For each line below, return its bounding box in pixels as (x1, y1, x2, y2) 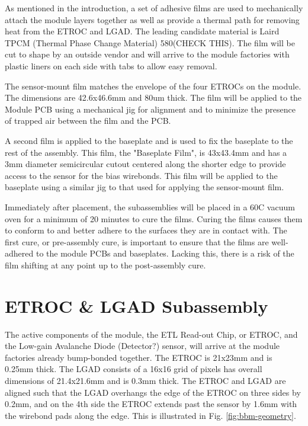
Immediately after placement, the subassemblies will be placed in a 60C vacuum (5, 200, 295, 213)
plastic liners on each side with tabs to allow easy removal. (5, 59, 217, 72)
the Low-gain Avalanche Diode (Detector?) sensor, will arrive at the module (5, 339, 280, 352)
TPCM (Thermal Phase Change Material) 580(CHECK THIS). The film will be (5, 36, 295, 49)
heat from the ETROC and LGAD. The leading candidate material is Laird (5, 25, 280, 37)
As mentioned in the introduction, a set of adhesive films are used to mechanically (5, 2, 303, 14)
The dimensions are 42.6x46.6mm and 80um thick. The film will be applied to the (5, 91, 302, 104)
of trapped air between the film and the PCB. (5, 114, 171, 127)
